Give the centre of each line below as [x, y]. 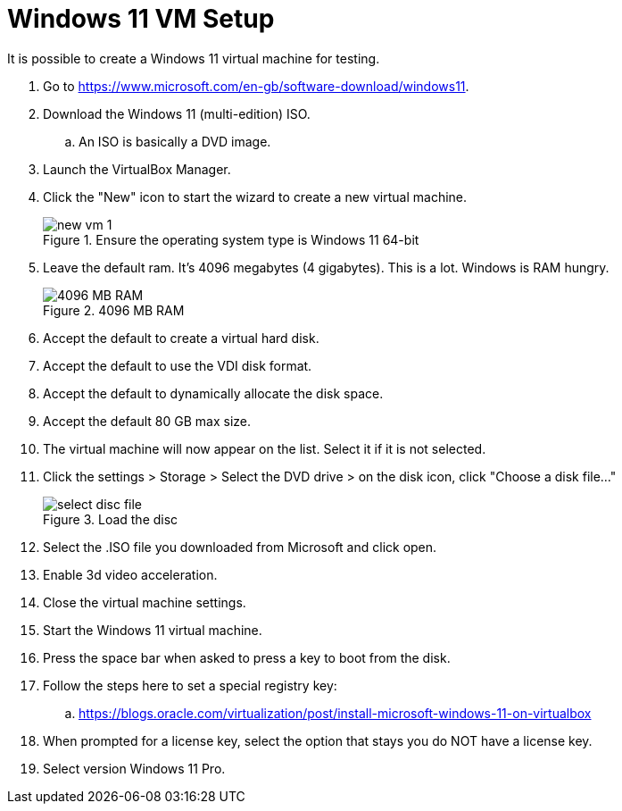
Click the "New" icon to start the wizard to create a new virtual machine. [255, 196]
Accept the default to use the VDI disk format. [178, 365]
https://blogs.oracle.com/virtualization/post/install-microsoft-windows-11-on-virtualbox [335, 713]
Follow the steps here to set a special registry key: [190, 685]
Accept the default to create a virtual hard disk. [181, 338]
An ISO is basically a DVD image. [175, 141]
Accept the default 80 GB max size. [147, 421]
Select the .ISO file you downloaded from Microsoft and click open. [240, 547]
